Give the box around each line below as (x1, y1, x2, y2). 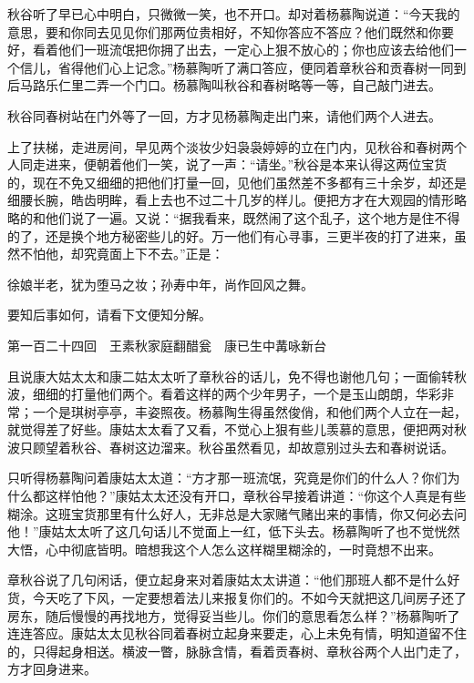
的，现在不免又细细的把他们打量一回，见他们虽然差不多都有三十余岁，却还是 (7, 172, 467, 191)
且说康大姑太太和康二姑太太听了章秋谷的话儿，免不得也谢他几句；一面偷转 (7, 366, 454, 385)
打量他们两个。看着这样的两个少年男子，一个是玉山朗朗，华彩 (70, 384, 441, 403)
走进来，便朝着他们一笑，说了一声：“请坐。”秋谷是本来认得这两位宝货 (32, 155, 448, 174)
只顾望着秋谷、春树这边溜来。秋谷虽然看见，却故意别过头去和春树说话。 (19, 437, 454, 456)
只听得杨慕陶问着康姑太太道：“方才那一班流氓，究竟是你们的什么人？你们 (7, 468, 448, 487)
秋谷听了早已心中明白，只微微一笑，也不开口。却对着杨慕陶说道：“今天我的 (7, 5, 460, 23)
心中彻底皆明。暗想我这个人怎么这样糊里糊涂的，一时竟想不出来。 (45, 539, 441, 558)
